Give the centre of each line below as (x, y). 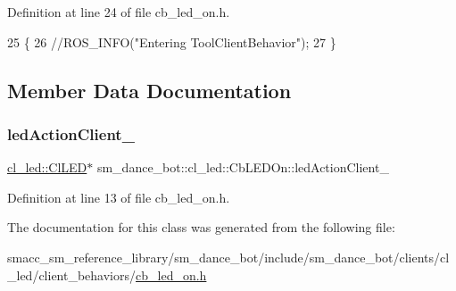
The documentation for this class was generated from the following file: (201, 227)
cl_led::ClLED (47, 167)
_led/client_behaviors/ (72, 274)
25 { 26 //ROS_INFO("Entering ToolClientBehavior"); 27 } (172, 42)
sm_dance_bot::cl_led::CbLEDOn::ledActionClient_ (243, 167)
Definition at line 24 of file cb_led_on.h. (119, 12)
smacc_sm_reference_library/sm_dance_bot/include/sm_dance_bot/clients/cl (228, 257)
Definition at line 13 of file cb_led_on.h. (119, 197)
